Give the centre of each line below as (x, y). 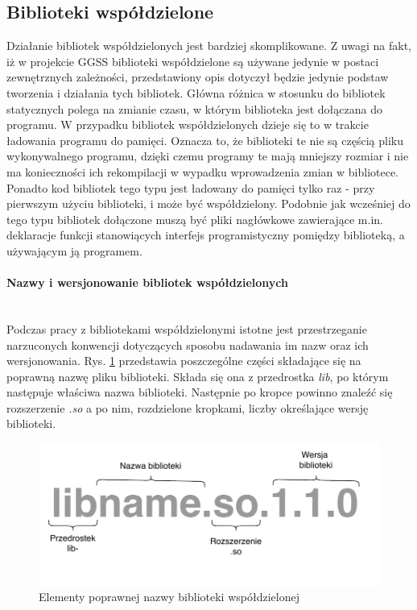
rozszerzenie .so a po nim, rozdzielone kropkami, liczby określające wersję (188, 407)
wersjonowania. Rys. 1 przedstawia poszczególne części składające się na (184, 361)
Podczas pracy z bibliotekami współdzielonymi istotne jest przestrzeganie (187, 328)
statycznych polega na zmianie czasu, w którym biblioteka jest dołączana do (194, 108)
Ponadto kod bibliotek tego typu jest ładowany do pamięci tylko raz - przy (191, 187)
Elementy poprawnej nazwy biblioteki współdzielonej (169, 597)
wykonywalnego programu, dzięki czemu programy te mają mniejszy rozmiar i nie (208, 156)
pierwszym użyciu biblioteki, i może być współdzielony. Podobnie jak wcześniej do (208, 203)
